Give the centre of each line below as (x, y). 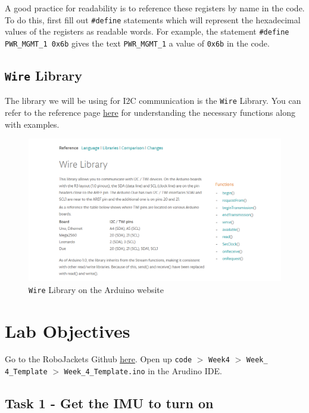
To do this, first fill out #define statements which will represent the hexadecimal (153, 19)
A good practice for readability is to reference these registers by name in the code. (155, 8)
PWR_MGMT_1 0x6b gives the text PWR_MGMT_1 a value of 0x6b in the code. (137, 43)
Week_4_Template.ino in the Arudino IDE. (143, 371)
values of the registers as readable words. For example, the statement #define (147, 31)
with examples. (32, 124)
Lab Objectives (68, 330)
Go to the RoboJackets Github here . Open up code (99, 359)
